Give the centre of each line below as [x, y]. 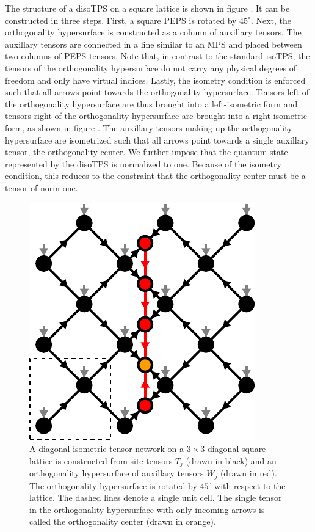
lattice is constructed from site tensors [101, 460]
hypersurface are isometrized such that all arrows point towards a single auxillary [157, 140]
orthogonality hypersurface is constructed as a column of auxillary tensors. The [153, 32]
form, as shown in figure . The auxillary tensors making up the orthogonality [149, 127]
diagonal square [237, 449]
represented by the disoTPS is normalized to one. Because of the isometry [143, 163]
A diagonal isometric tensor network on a [107, 449]
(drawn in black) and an [231, 460]
